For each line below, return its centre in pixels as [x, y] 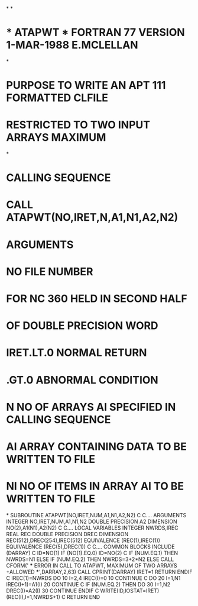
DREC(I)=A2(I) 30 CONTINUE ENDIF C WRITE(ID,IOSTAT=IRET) [83, 591]
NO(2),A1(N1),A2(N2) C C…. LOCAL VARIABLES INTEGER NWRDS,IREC [92, 528]
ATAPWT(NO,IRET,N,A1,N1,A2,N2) [92, 217]
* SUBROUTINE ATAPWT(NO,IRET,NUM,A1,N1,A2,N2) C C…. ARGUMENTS [96, 515]
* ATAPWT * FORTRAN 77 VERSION [95, 33]
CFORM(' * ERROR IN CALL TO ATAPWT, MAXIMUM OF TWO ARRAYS [92, 565]
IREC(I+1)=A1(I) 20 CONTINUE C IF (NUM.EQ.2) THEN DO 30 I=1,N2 [88, 584]
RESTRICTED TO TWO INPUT [78, 125]
